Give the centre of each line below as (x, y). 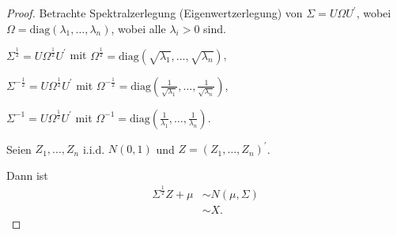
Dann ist (27, 175)
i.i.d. (94, 149)
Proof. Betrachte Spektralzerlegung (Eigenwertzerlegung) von (155, 13)
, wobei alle (138, 28)
